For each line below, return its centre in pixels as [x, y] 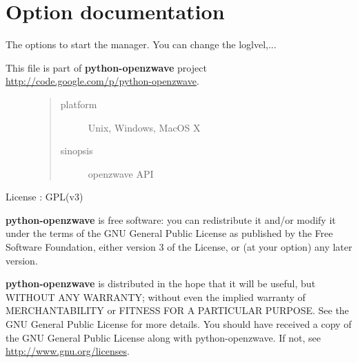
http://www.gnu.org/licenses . [68, 351]
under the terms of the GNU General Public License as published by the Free [169, 233]
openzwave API [121, 173]
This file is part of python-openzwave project [106, 67]
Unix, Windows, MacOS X [144, 127]
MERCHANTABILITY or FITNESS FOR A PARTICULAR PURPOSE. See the [177, 310]
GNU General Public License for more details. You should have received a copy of [179, 324]
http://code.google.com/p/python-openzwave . [102, 81]
